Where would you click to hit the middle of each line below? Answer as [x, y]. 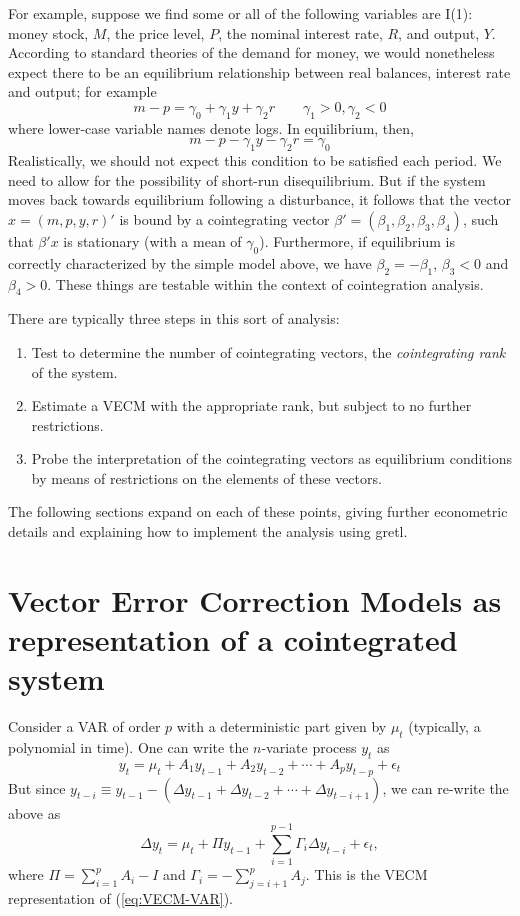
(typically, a [444, 726]
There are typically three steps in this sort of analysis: [174, 318]
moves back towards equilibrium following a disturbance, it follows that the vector [259, 199]
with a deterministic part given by [281, 726]
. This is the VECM [366, 874]
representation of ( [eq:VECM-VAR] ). [120, 898]
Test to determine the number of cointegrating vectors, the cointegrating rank [268, 351]
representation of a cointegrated [233, 639]
